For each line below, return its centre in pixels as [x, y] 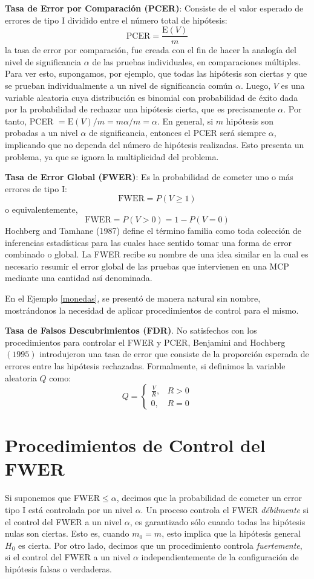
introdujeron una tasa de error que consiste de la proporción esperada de [174, 354]
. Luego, [256, 86]
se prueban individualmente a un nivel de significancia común [119, 86]
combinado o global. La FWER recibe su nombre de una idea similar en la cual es [157, 254]
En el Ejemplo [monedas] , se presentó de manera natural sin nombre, [133, 298]
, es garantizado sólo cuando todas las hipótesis [218, 521]
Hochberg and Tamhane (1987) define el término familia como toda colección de [153, 230]
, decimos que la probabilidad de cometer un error [209, 498]
